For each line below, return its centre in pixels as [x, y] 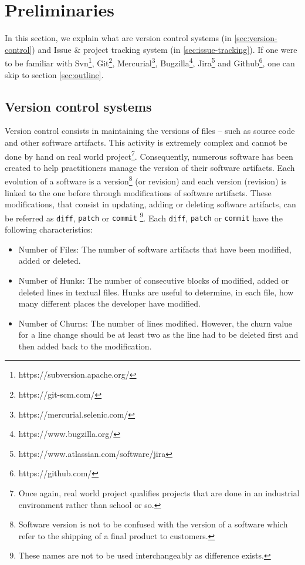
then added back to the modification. [85, 346]
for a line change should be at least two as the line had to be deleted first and [158, 334]
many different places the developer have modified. [109, 303]
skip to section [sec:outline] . [54, 74]
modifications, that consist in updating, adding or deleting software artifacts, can [150, 204]
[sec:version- [256, 38]
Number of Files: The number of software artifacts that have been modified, [155, 249]
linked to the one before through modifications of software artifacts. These [138, 192]
